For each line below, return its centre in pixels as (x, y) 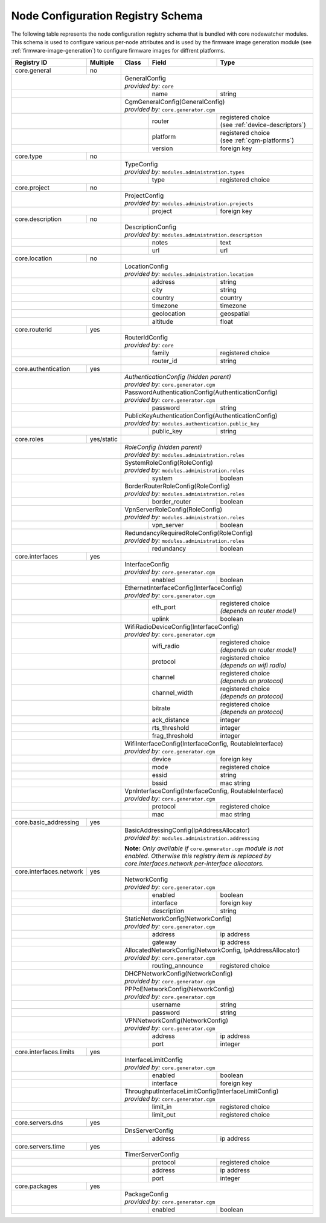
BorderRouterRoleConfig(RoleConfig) (177, 486)
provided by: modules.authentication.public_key (192, 423)
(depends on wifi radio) (253, 665)
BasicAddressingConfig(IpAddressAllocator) (187, 830)
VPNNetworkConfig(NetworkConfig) (177, 1020)
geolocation (169, 313)
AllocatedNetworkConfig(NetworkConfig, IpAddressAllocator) (212, 950)
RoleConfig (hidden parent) (163, 447)
